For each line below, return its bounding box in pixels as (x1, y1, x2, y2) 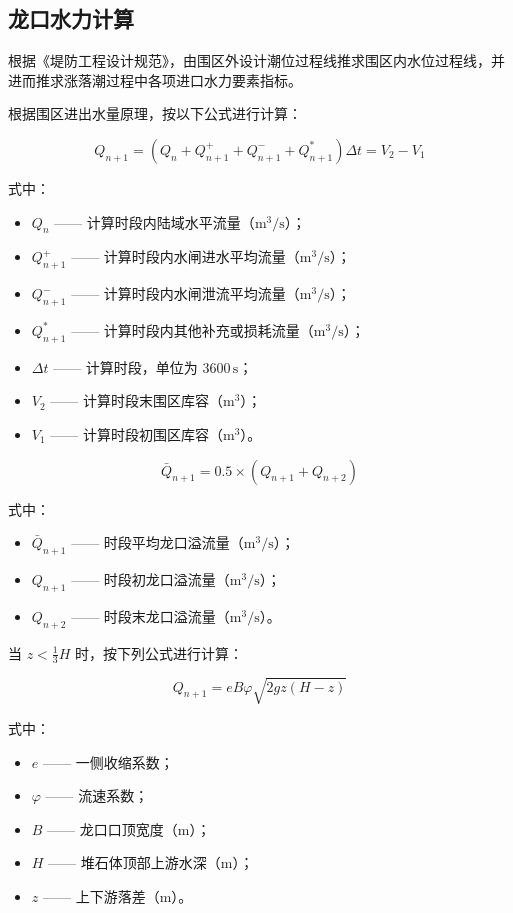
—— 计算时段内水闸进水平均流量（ (71, 246, 300, 267)
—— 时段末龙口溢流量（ (71, 605, 230, 626)
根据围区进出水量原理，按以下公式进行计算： (8, 103, 302, 124)
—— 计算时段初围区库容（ (50, 423, 223, 444)
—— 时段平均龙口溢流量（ (71, 532, 244, 553)
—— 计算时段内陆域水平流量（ (54, 211, 255, 232)
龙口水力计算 (8, 3, 134, 34)
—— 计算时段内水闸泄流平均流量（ (71, 283, 300, 304)
